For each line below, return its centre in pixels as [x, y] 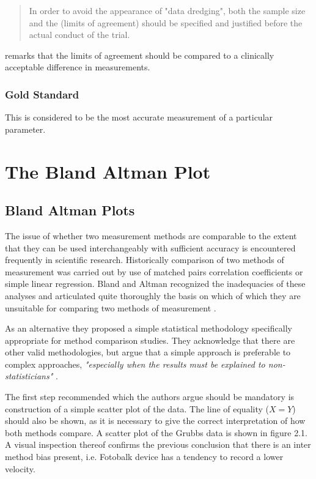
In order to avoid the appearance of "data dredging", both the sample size [167, 10]
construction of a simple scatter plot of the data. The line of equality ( [137, 408]
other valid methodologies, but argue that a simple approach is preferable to [148, 352]
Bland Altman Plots [70, 210]
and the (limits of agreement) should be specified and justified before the [166, 22]
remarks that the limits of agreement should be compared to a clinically [140, 55]
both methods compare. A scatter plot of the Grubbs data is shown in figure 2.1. [156, 432]
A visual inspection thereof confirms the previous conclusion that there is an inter [158, 444]
